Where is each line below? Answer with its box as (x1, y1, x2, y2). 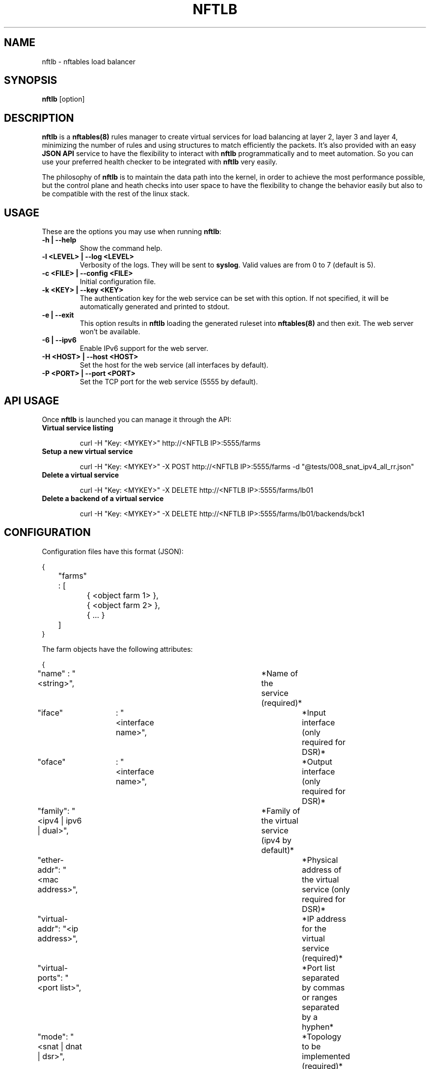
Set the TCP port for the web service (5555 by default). (80, 377, 258, 386)
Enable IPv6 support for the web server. (80, 344, 209, 353)
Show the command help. (80, 244, 162, 253)
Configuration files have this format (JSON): (42, 547, 184, 556)
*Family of (261, 805, 300, 816)
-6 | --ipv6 (42, 336, 77, 345)
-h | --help (42, 236, 77, 244)
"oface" (37, 756, 66, 767)
